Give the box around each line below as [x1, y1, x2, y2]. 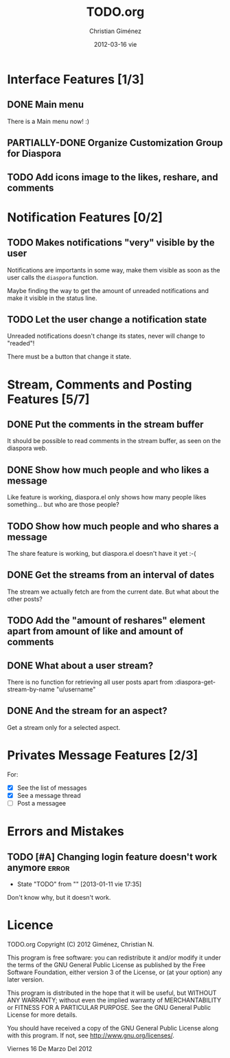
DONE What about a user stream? [7, 660, 154, 671]
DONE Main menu [7, 99, 84, 111]
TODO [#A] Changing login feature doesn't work [7, 851, 218, 863]
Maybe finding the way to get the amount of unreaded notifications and [7, 286, 209, 294]
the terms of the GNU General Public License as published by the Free [7, 960, 206, 969]
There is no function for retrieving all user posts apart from [7, 678, 174, 686]
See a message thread [16, 791, 81, 799]
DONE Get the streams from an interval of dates [7, 569, 215, 581]
